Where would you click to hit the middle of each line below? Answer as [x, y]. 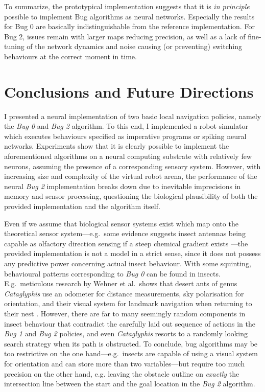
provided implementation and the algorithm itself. [82, 206]
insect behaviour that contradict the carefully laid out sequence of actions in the [130, 323]
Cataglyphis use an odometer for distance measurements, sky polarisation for [124, 293]
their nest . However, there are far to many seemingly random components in [125, 313]
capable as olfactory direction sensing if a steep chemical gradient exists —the [126, 243]
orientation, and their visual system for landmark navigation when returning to [128, 303]
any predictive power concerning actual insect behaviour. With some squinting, [128, 263]
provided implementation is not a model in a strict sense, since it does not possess [132, 253]
